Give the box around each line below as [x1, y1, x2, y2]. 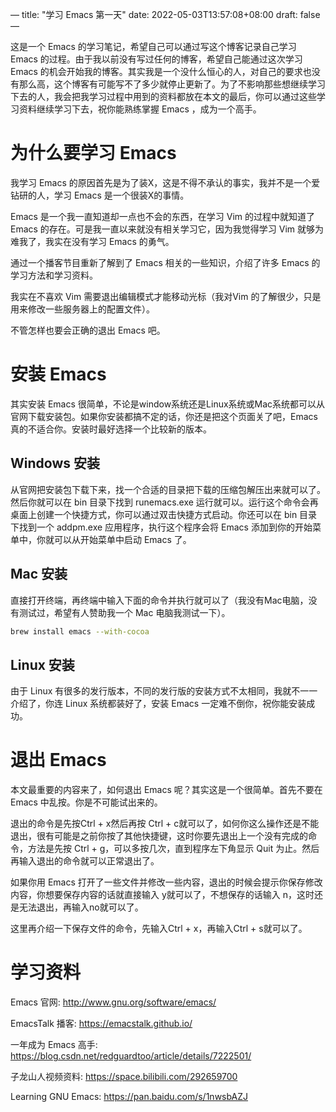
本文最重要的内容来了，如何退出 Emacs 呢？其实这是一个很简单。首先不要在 [10, 784, 323, 796]
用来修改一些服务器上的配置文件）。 [10, 303, 155, 315]
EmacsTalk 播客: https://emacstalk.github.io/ [10, 1018, 193, 1030]
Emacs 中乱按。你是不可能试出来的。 [10, 796, 163, 808]
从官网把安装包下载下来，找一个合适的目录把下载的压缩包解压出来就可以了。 [10, 483, 326, 495]
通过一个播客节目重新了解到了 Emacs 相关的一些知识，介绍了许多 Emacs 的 [10, 256, 321, 268]
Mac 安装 [10, 566, 68, 583]
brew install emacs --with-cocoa [10, 626, 150, 637]
